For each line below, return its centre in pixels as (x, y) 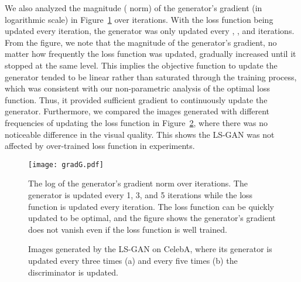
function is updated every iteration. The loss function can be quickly (151, 206)
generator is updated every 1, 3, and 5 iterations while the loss (141, 194)
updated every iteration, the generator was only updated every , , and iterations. (150, 31)
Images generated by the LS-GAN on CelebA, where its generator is (150, 249)
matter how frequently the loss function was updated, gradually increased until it (150, 54)
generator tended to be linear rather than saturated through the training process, (151, 77)
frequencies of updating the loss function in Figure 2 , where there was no (136, 122)
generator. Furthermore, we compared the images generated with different (137, 111)
